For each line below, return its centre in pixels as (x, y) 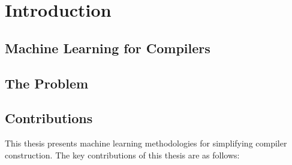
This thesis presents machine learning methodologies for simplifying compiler (146, 143)
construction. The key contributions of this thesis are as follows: (122, 155)
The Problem (47, 83)
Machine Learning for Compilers (108, 48)
